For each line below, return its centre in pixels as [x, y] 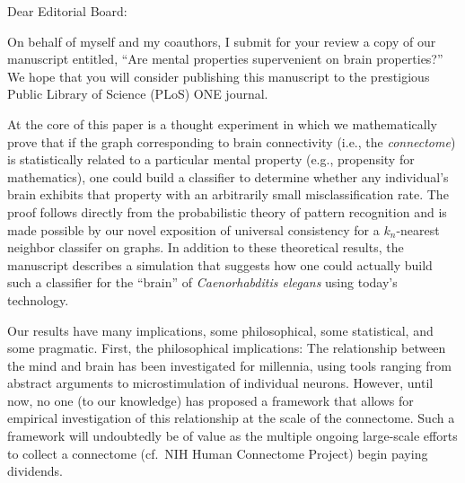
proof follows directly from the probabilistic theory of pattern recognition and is [227, 211]
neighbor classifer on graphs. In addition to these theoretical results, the [206, 247]
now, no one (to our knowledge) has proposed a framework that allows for [211, 400]
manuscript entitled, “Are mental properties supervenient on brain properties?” [225, 59]
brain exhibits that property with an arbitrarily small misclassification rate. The [228, 194]
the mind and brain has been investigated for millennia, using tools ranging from [229, 365]
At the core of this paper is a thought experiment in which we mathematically [222, 123]
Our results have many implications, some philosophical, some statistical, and [220, 330]
